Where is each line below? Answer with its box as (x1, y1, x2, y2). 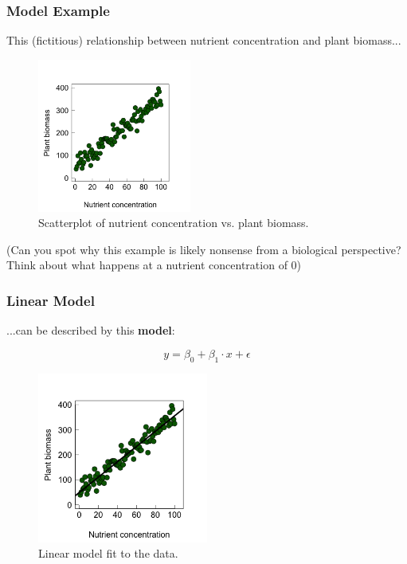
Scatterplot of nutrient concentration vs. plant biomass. (38, 214, 309, 231)
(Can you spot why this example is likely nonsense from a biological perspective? (6, 241, 401, 257)
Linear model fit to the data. (38, 545, 178, 562)
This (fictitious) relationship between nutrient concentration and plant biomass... (6, 32, 401, 49)
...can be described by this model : (6, 322, 175, 339)
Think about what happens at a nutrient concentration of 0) (6, 257, 302, 273)
